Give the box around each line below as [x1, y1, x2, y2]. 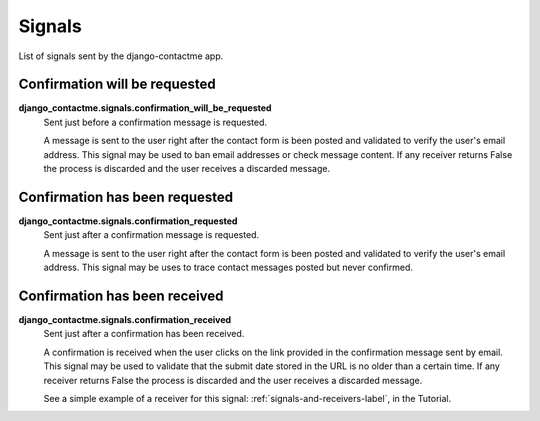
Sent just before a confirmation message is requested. [43, 116, 268, 128]
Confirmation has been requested [18, 188, 234, 205]
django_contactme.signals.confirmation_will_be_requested [18, 102, 272, 114]
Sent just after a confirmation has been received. [43, 328, 245, 340]
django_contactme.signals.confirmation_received [18, 314, 232, 325]
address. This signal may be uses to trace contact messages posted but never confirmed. [43, 261, 414, 274]
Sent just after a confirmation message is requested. [43, 229, 260, 241]
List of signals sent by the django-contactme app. [18, 50, 224, 62]
